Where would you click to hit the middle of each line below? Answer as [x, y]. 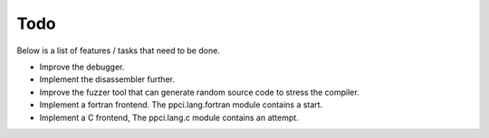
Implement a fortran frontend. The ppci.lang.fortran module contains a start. [181, 105]
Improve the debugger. [82, 67]
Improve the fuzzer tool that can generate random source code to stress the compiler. [199, 92]
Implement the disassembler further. [107, 79]
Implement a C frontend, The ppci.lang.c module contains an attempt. [169, 117]
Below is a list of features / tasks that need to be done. [119, 51]
